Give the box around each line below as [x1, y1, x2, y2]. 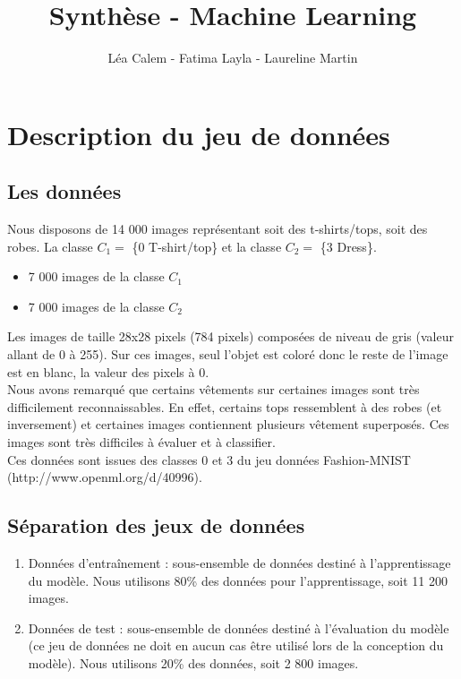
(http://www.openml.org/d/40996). [7, 468, 202, 486]
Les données [7, 177, 122, 205]
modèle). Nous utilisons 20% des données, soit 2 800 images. [28, 654, 359, 672]
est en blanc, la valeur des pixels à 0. [7, 362, 209, 381]
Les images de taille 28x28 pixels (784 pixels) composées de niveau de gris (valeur [7, 327, 454, 346]
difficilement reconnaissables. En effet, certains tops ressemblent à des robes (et [7, 397, 442, 416]
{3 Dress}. [320, 236, 377, 255]
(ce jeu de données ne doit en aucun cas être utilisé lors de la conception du [28, 636, 444, 655]
